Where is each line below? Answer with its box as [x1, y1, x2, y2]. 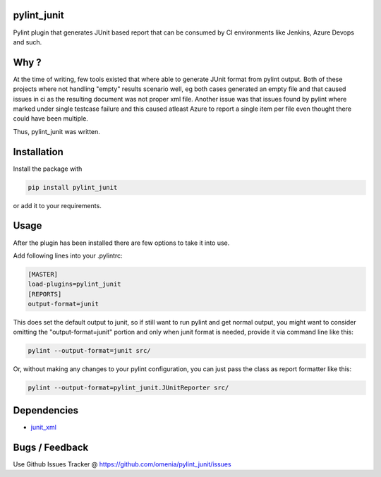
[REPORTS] [28, 290, 62, 298]
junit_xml [30, 423, 56, 431]
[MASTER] [28, 270, 59, 278]
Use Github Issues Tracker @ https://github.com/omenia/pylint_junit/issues [13, 459, 232, 469]
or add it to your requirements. [13, 201, 102, 210]
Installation [13, 145, 64, 158]
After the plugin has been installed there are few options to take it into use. [13, 238, 230, 247]
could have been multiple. [13, 114, 88, 123]
